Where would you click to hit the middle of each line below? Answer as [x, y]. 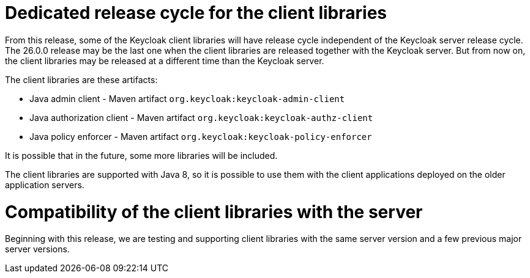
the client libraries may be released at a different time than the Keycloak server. [165, 60]
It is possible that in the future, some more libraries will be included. [141, 155]
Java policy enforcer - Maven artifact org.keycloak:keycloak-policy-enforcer [201, 136]
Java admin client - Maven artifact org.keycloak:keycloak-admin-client [187, 98]
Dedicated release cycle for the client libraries [196, 13]
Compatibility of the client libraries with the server [214, 212]
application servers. [45, 185]
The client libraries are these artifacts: [81, 79]
